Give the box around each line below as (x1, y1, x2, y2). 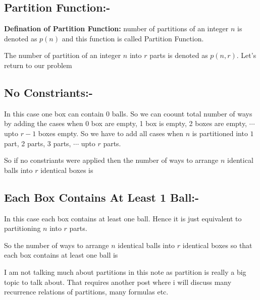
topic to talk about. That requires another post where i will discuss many (4, 276, 232, 287)
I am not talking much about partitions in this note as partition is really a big (4, 266, 246, 277)
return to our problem (4, 59, 72, 70)
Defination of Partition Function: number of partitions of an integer (4, 23, 229, 34)
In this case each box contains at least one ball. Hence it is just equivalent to (4, 213, 242, 223)
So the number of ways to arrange (4, 239, 109, 250)
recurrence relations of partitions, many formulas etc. (4, 286, 169, 297)
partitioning (4, 223, 41, 233)
